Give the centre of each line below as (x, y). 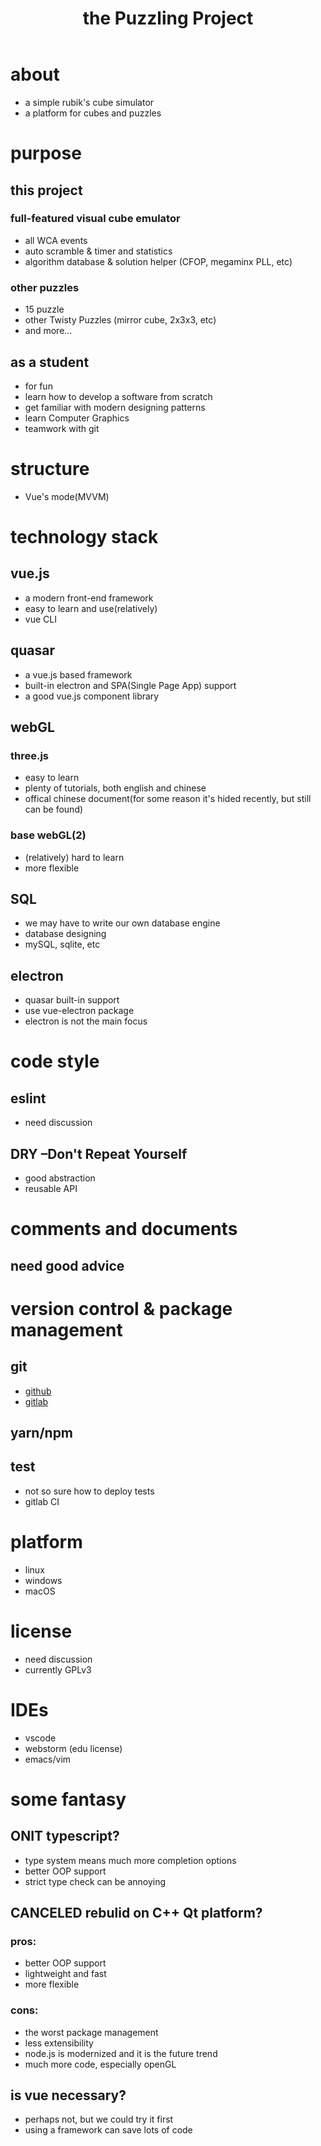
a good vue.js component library (92, 696)
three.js (30, 755)
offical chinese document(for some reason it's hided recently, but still (168, 799)
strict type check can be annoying (95, 1881)
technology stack (84, 537)
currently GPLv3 (58, 1669)
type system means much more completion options (130, 1860)
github (38, 1391)
